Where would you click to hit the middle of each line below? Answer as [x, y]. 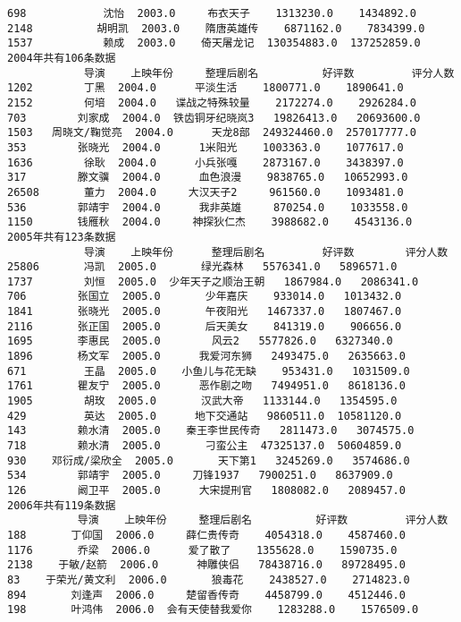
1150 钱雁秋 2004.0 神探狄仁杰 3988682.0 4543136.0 [210, 222]
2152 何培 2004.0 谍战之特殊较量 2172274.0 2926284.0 [212, 102]
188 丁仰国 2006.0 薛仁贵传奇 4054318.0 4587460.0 [206, 535]
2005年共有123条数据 [62, 237]
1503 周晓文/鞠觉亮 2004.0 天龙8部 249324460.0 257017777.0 [212, 133]
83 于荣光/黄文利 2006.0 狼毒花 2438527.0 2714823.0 [209, 579]
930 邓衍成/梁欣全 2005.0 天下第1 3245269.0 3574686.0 [209, 460]
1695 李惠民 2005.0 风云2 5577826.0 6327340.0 [200, 341]
